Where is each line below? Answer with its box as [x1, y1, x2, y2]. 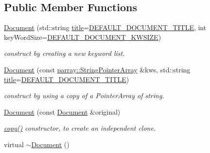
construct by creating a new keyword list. [4, 48, 125, 58]
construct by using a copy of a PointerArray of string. [4, 90, 164, 101]
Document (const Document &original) [4, 106, 121, 117]
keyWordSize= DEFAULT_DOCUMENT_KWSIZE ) [4, 32, 161, 42]
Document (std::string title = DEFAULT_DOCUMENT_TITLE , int [4, 22, 207, 33]
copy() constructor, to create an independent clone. [4, 123, 156, 133]
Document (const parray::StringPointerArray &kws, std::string [4, 64, 191, 74]
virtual [4, 139, 24, 149]
